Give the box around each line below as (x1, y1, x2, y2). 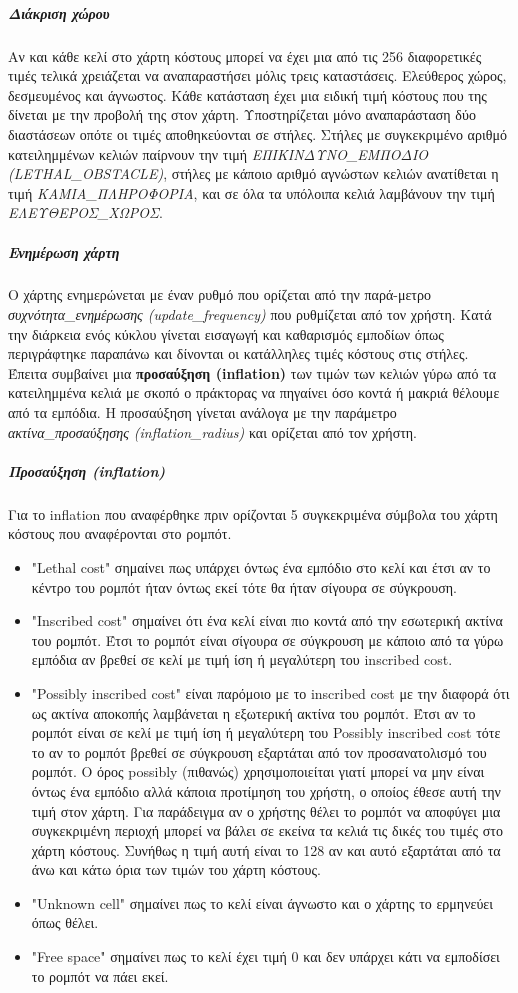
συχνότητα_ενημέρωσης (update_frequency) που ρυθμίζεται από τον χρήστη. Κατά (8, 304, 492, 325)
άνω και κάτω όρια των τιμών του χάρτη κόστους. (31, 859, 321, 880)
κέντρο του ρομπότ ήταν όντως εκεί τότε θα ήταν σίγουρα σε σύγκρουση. (31, 576, 457, 597)
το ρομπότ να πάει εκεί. (31, 965, 169, 986)
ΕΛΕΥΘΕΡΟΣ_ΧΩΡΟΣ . (8, 202, 163, 223)
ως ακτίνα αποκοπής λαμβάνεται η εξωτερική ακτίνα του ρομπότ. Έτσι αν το (31, 702, 476, 723)
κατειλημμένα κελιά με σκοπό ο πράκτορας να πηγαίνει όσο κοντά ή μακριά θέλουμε (8, 382, 500, 403)
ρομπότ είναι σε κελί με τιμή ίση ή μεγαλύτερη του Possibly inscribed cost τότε (31, 722, 501, 743)
